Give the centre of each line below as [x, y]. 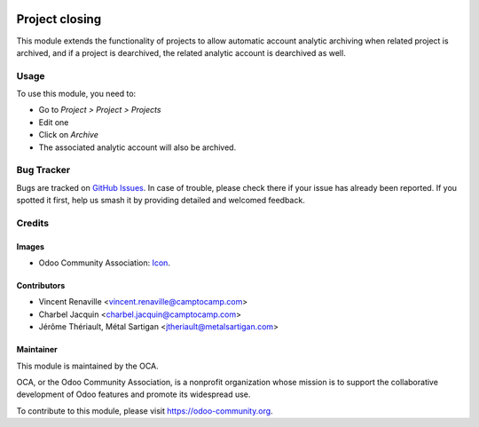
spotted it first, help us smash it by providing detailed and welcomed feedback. [161, 201]
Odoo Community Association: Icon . [104, 263]
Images [30, 246]
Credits [32, 223]
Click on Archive [69, 135]
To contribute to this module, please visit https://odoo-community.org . [145, 411]
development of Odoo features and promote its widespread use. [133, 394]
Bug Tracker [43, 170]
